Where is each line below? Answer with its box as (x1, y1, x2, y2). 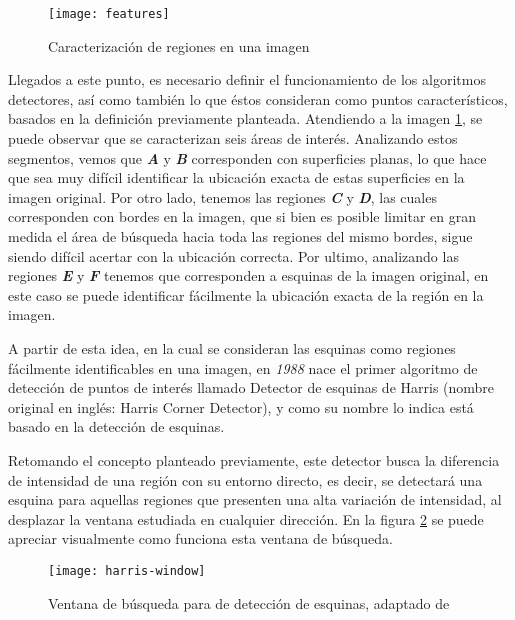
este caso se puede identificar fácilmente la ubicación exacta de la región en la (8, 284, 484, 305)
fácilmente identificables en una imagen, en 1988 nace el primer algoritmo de (8, 357, 478, 378)
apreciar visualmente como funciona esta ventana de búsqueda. (8, 528, 393, 549)
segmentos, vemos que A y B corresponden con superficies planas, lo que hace (8, 147, 487, 168)
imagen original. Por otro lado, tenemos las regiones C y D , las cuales (8, 186, 437, 207)
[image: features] (48, 7, 170, 21)
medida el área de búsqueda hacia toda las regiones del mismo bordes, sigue (8, 226, 473, 246)
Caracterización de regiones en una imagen (48, 35, 310, 56)
